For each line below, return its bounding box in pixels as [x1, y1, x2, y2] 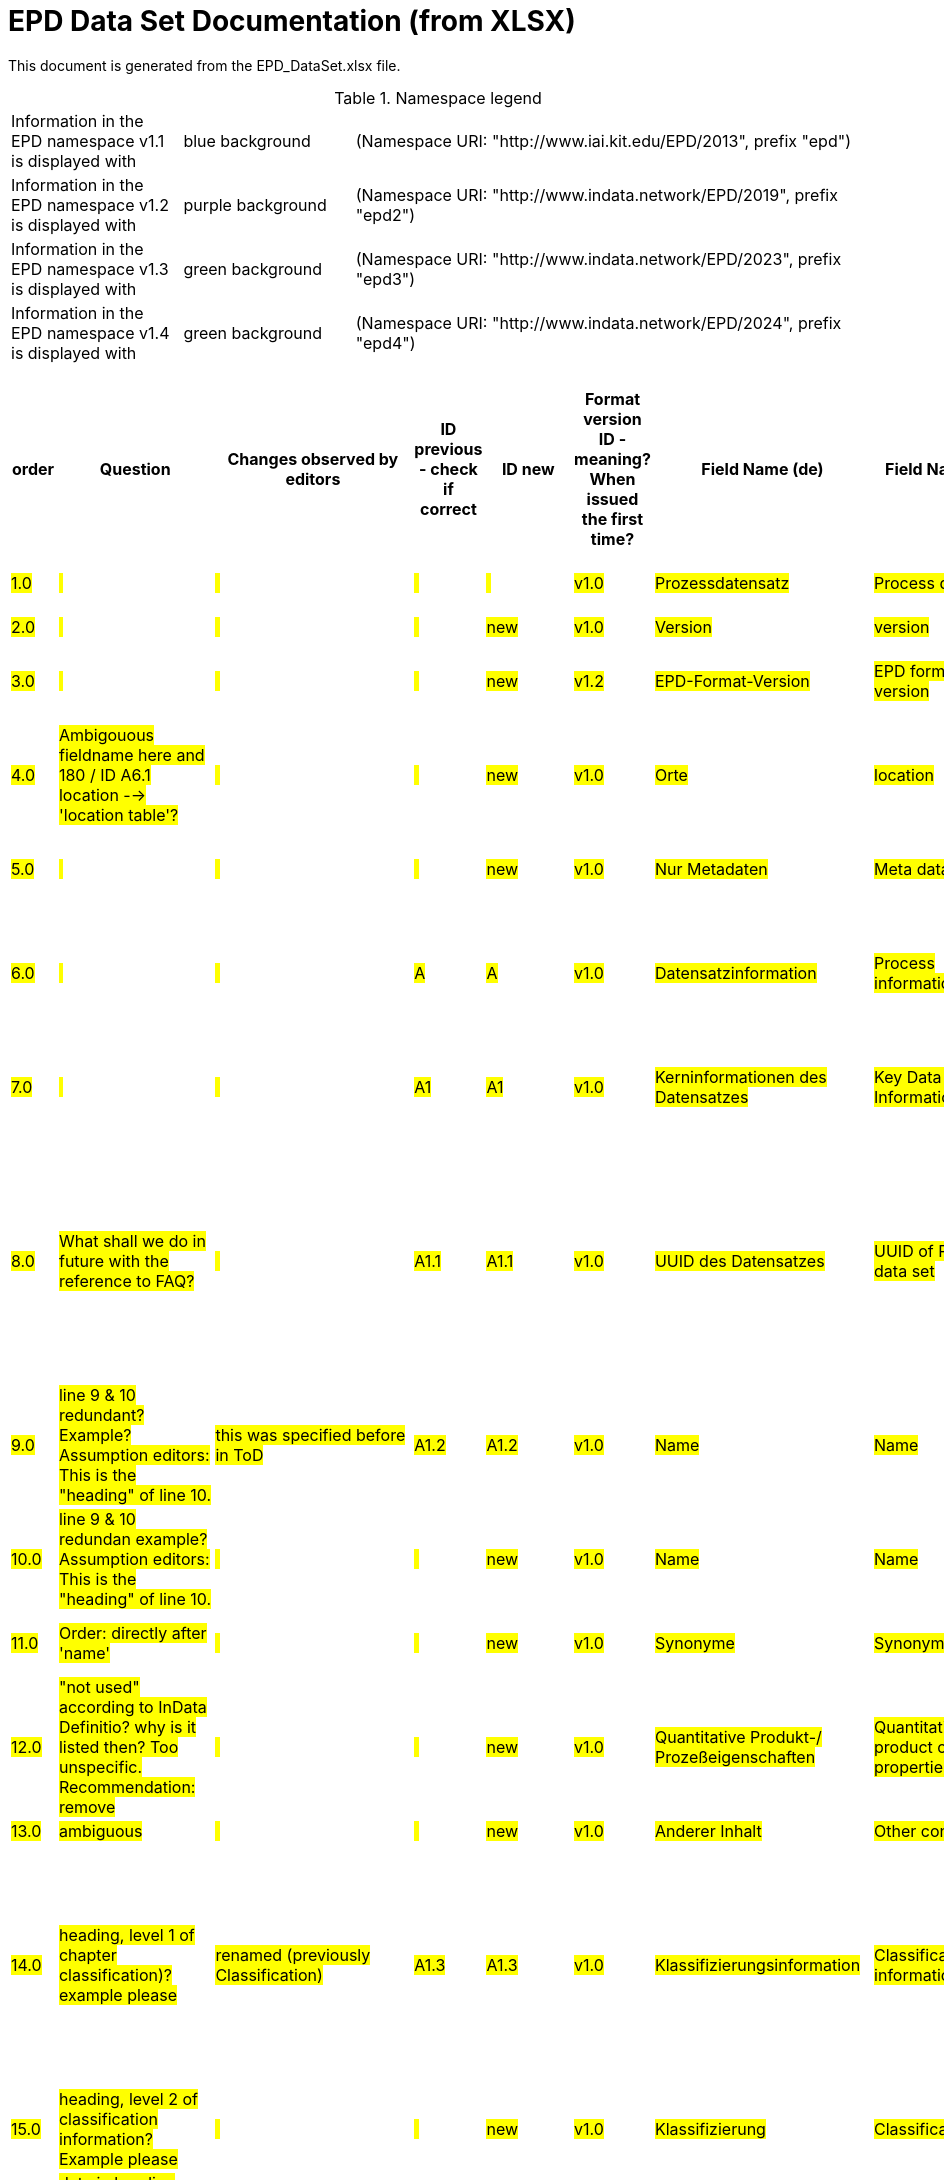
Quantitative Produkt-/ [654, 1726, 822, 1747]
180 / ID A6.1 [58, 764, 151, 785]
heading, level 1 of [58, 1924, 195, 1945]
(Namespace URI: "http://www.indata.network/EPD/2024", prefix [355, 312, 842, 333]
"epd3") [355, 268, 416, 289]
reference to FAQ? [58, 1270, 195, 1291]
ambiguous [58, 1820, 143, 1841]
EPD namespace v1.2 [11, 194, 169, 215]
